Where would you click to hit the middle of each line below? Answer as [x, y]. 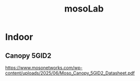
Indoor [19, 37]
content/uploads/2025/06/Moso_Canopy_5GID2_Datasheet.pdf [70, 73]
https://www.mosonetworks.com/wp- [44, 68]
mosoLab [84, 9]
